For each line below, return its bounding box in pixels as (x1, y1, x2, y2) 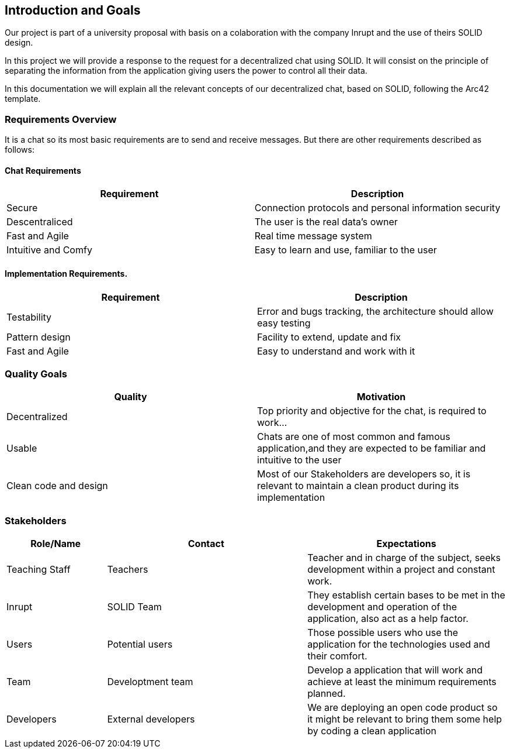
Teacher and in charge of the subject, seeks (307, 552, 501, 564)
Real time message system (254, 230, 372, 242)
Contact (188, 538, 224, 550)
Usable (6, 442, 37, 455)
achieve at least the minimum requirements (307, 676, 497, 688)
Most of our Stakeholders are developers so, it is (257, 468, 471, 480)
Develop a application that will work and (307, 664, 483, 676)
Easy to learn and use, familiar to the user (254, 244, 437, 256)
